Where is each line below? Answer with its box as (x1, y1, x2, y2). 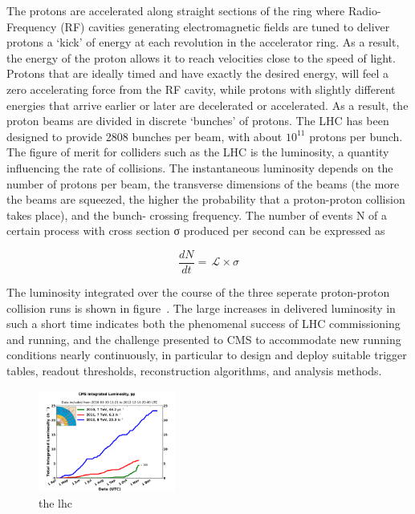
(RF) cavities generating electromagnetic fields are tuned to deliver (60, 18, 390, 34)
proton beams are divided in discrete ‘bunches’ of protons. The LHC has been (6, 112, 389, 129)
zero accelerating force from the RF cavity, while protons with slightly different (6, 80, 396, 97)
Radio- (348, 2, 381, 18)
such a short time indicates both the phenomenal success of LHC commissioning (6, 315, 401, 332)
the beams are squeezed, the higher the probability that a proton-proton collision (6, 191, 405, 208)
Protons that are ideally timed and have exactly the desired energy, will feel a (6, 65, 389, 82)
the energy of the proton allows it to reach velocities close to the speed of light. (6, 49, 396, 66)
